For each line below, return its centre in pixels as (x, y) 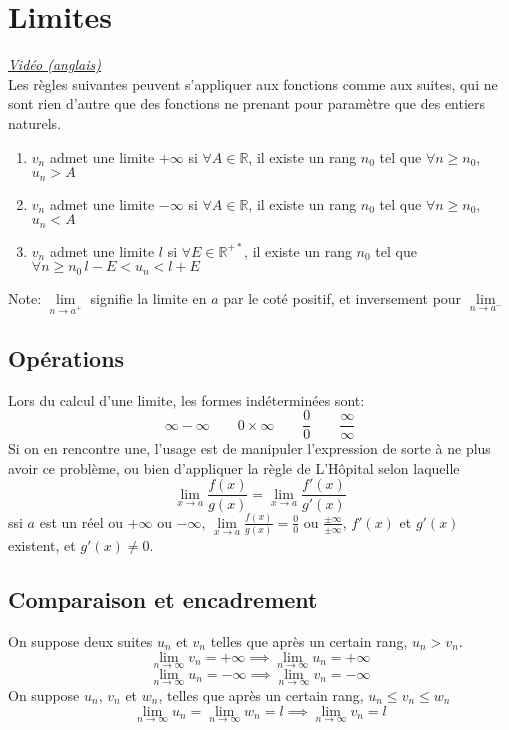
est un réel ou (81, 521)
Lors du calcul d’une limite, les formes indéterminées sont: (186, 399)
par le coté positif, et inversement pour (342, 297)
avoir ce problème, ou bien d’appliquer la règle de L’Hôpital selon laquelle (234, 467)
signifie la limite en (148, 297)
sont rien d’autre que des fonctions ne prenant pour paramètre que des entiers (247, 103)
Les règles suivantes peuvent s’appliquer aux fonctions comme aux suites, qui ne (253, 83)
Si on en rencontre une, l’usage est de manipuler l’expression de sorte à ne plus (249, 448)
